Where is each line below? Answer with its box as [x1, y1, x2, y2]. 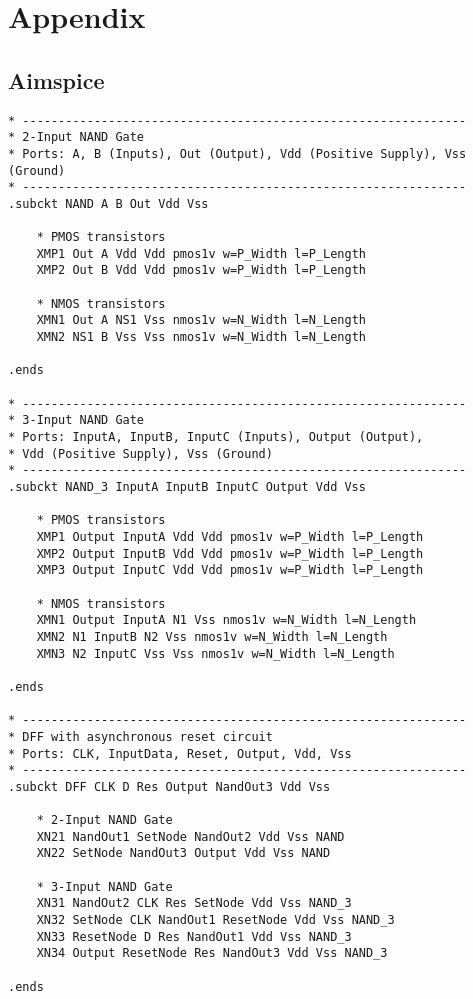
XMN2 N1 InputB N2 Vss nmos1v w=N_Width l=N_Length [36, 629, 388, 644]
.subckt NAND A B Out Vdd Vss [8, 196, 209, 211]
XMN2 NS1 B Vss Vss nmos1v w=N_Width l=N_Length [36, 330, 366, 345]
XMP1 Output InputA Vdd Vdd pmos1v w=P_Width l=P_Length [36, 529, 424, 544]
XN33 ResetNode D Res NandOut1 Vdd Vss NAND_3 [36, 929, 352, 944]
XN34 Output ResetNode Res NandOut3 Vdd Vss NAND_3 [36, 946, 388, 961]
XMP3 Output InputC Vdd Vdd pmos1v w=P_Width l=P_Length [36, 563, 424, 578]
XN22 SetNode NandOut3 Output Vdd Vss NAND [36, 846, 331, 861]
